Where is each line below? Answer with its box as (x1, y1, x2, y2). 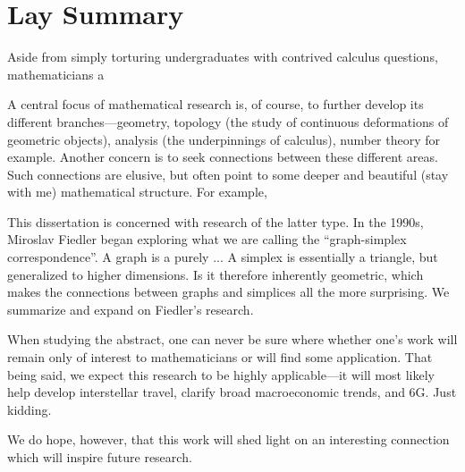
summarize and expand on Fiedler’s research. (7, 299, 254, 318)
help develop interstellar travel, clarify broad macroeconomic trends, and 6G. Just (7, 383, 457, 401)
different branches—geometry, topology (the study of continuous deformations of (7, 112, 449, 131)
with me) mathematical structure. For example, (7, 182, 267, 201)
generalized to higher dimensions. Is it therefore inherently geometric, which (7, 265, 424, 283)
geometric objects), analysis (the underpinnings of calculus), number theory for (7, 130, 441, 148)
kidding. (7, 400, 52, 418)
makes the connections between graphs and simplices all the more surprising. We (7, 282, 450, 301)
